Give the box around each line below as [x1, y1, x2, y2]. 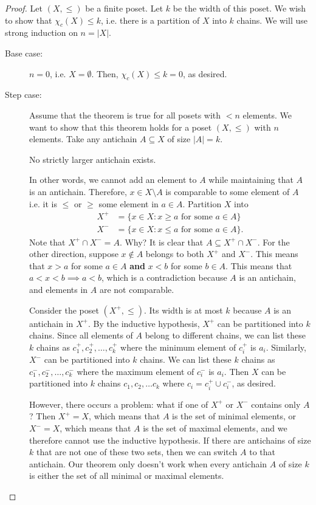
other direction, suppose [29, 247, 118, 260]
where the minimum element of [120, 340, 236, 353]
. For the [257, 235, 290, 248]
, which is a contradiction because [101, 271, 227, 284]
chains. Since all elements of [29, 329, 133, 342]
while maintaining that [208, 173, 294, 186]
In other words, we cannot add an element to [29, 173, 197, 186]
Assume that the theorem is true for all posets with [29, 108, 221, 121]
